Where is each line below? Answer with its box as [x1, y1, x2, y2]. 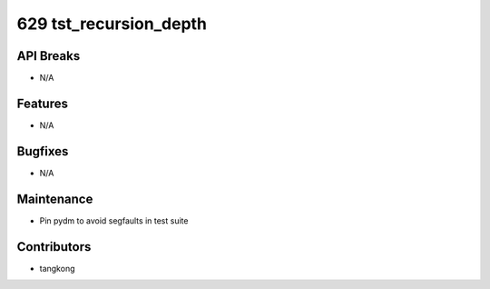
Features [16, 95, 68, 111]
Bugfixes [16, 144, 69, 159]
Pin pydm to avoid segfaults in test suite [39, 214, 189, 226]
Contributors [16, 239, 92, 254]
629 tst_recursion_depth [16, 14, 208, 34]
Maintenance [16, 191, 93, 206]
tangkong [39, 263, 75, 274]
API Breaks [16, 48, 81, 64]
